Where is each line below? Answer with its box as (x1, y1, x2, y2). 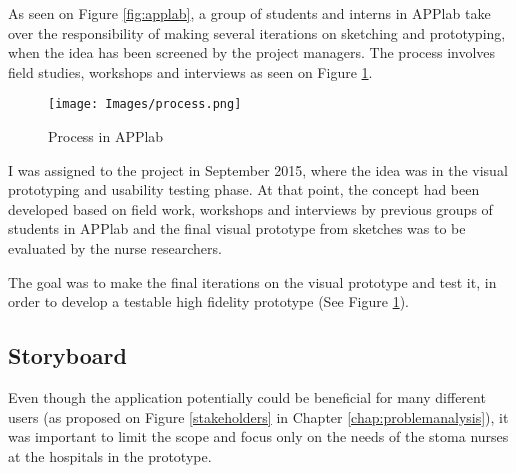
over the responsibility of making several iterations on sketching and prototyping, (8, 22, 506, 43)
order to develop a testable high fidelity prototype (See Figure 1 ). (8, 291, 410, 312)
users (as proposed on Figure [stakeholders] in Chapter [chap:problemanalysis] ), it (8, 406, 509, 427)
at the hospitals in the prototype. (8, 445, 212, 466)
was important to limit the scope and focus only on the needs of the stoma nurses (8, 426, 509, 447)
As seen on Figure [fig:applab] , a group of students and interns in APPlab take (8, 3, 491, 23)
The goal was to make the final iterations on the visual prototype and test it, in (8, 271, 497, 292)
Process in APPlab (48, 126, 164, 147)
